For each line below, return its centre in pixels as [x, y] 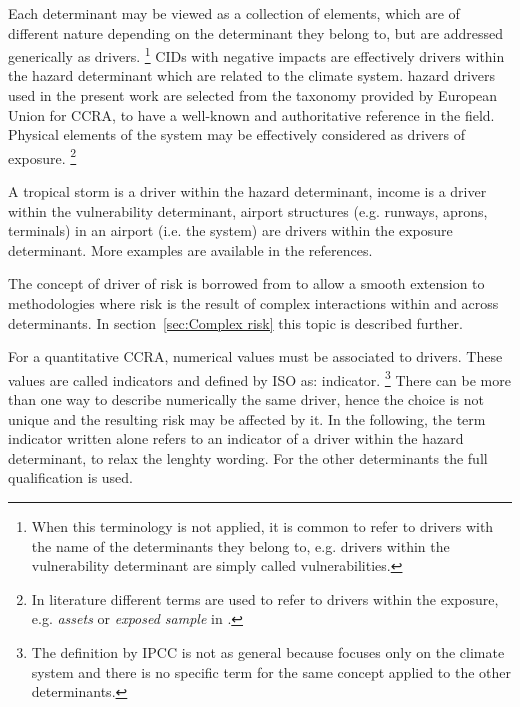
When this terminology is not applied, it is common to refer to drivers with [262, 526]
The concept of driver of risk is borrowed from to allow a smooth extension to [246, 283]
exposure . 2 [42, 156]
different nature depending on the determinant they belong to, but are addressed [256, 32]
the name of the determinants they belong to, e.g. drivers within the [240, 545]
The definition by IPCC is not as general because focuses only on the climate [268, 652]
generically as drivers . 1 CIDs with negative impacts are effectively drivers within [256, 54]
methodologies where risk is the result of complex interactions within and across [253, 303]
